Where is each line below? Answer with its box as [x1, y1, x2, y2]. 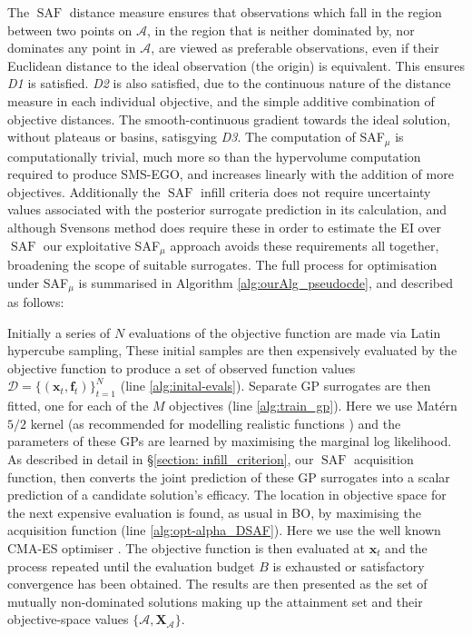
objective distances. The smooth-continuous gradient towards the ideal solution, [7, 109, 451, 128]
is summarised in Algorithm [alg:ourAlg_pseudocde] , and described [78, 273, 453, 292]
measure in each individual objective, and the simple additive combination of [7, 91, 435, 110]
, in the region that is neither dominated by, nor [147, 20, 415, 39]
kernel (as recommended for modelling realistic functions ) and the [30, 413, 401, 432]
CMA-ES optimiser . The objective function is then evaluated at [7, 539, 365, 557]
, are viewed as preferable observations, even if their [151, 38, 439, 57]
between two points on [7, 20, 133, 39]
